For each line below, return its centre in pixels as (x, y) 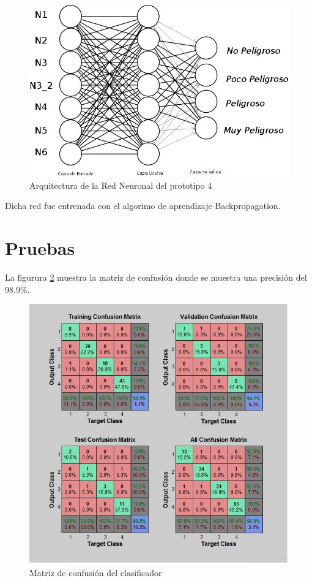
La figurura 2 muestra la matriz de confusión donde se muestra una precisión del (156, 277)
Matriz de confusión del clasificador (96, 573)
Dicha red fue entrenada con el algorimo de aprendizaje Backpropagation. (143, 206)
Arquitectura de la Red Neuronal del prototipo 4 (121, 185)
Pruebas (40, 248)
